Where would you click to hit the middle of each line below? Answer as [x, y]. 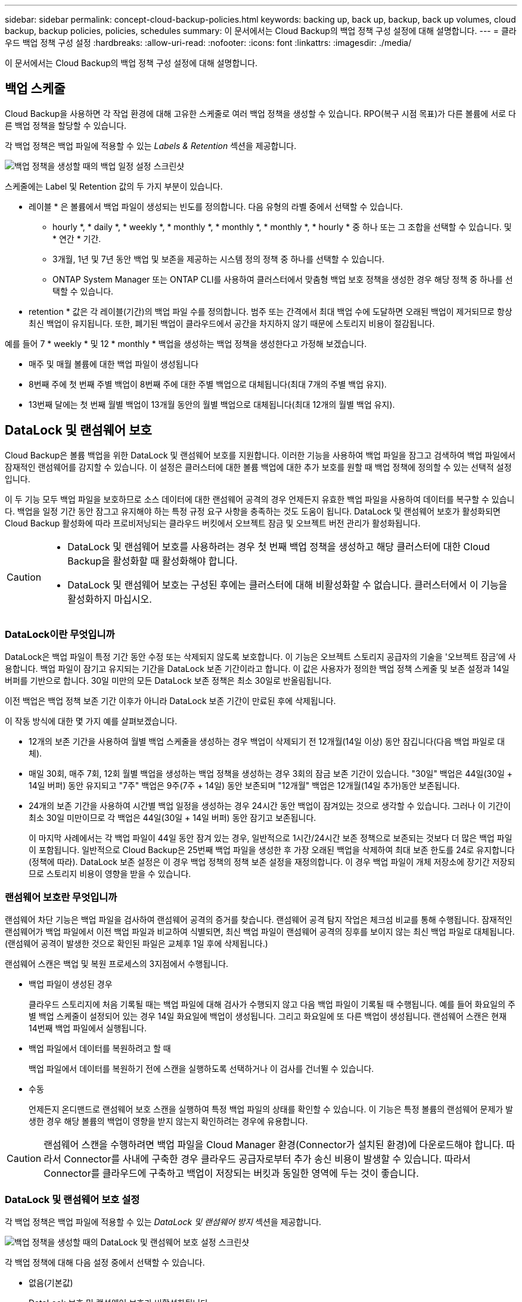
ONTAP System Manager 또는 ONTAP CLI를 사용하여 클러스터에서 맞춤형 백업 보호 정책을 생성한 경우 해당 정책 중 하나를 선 [283, 279]
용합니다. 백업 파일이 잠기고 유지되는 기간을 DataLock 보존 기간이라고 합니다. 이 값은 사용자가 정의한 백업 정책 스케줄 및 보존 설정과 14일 [257, 669]
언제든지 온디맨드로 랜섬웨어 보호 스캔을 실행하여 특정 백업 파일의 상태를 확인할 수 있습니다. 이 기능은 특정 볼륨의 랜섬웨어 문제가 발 [271, 1109]
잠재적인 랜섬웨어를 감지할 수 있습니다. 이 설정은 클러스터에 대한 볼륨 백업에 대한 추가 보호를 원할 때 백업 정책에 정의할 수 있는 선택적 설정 [258, 467]
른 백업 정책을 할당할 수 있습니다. [66, 125]
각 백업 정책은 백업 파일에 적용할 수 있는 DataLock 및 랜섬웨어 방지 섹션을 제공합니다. [163, 1222]
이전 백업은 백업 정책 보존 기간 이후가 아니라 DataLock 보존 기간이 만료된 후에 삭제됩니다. [170, 701]
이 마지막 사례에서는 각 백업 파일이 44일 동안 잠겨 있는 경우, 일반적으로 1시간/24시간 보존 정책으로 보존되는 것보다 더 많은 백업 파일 [271, 838]
